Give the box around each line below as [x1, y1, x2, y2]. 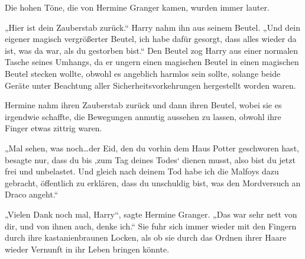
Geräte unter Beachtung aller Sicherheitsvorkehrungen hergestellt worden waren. [5, 79, 296, 91]
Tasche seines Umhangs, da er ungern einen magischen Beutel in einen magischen [5, 56, 299, 68]
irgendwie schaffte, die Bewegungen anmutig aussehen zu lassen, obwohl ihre [5, 110, 281, 122]
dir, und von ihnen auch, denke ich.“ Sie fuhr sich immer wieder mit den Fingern [5, 219, 297, 232]
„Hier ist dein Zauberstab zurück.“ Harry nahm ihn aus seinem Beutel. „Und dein [5, 21, 301, 33]
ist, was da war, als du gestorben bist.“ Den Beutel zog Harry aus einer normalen [5, 44, 298, 56]
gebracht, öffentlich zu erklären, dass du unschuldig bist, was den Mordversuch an [5, 176, 301, 189]
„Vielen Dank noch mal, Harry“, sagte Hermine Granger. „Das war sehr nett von [5, 208, 297, 220]
